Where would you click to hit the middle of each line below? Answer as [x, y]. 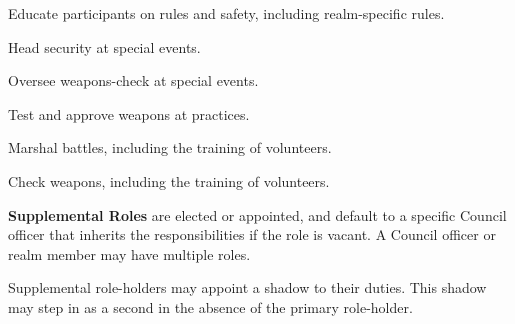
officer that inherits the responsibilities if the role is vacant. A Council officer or [252, 234]
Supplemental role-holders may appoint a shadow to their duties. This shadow [247, 287]
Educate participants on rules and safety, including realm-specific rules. [226, 13]
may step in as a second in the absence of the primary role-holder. [210, 306]
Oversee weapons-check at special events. [133, 80]
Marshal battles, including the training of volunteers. [170, 147]
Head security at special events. [104, 46]
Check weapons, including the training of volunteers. [169, 180]
